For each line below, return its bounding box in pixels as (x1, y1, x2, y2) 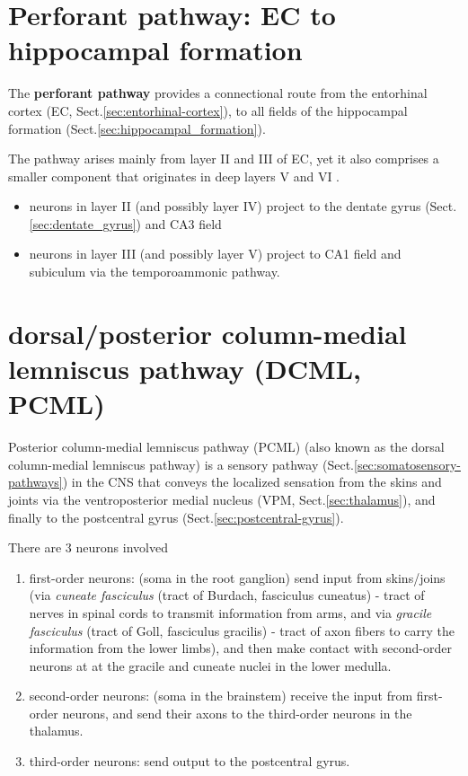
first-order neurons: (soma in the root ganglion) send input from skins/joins (29, 568, 446, 586)
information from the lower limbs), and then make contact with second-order (29, 639, 452, 657)
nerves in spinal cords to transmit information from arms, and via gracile (29, 603, 432, 622)
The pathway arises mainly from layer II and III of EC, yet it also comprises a (8, 149, 439, 168)
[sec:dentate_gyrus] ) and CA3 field (29, 214, 222, 233)
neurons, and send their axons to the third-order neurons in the (62, 703, 412, 722)
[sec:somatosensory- (354, 454, 461, 473)
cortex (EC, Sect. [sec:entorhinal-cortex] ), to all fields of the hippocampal (8, 101, 408, 119)
